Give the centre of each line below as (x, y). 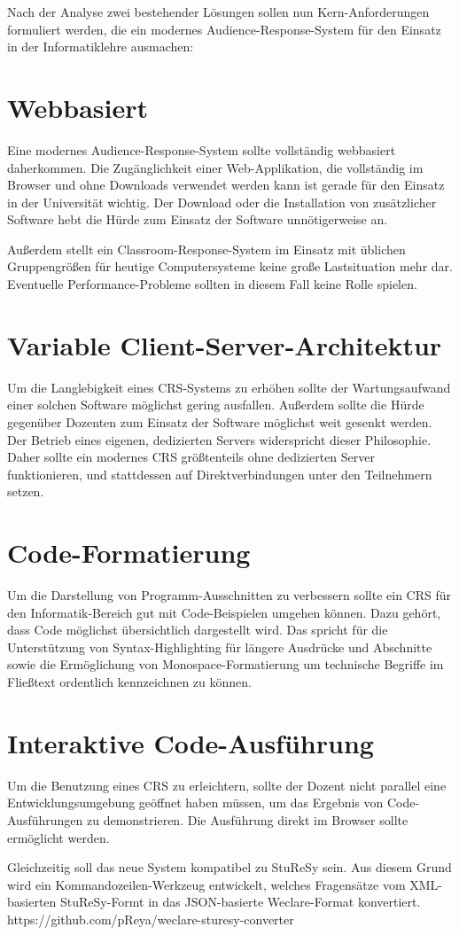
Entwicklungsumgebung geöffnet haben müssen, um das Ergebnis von (195, 803)
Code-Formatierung (129, 553)
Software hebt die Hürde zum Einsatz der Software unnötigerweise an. (198, 219)
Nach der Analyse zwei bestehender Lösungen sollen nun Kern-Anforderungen (218, 12)
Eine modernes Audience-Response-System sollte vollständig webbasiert (202, 149)
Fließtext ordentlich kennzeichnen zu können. (129, 682)
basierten (32, 902)
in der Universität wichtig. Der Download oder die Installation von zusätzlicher (222, 202)
